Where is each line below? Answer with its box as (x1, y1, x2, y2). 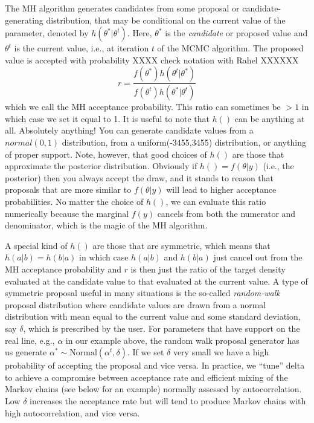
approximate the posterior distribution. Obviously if (5, 160, 197, 172)
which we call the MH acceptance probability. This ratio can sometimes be (5, 100, 281, 113)
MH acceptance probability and (5, 262, 121, 275)
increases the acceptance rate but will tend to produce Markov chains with (30, 394, 306, 407)
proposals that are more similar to (5, 183, 132, 196)
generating (5, 13, 43, 26)
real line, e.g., (5, 334, 55, 346)
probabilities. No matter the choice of (5, 195, 144, 207)
